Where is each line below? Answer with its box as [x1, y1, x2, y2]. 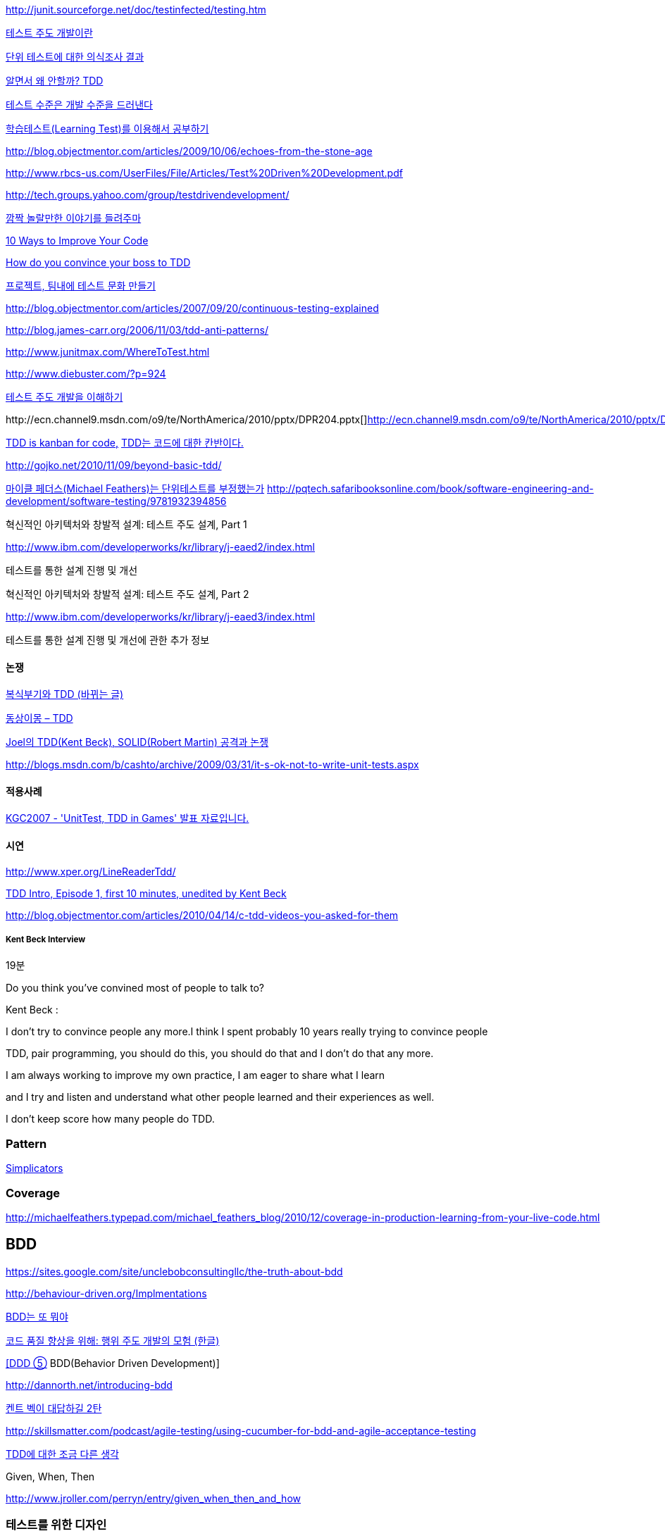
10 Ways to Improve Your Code [6, 235, 149, 246]
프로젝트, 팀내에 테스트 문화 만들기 [6, 280, 156, 292]
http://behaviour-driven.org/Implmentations [6, 1287, 207, 1299]
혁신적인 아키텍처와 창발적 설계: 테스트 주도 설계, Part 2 [6, 588, 249, 600]
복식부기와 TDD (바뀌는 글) [6, 688, 124, 701]
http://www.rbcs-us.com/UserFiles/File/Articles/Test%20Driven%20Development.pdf [6, 167, 403, 179]
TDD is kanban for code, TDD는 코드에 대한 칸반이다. [6, 437, 244, 449]
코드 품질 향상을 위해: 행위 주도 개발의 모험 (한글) [6, 1334, 220, 1347]
